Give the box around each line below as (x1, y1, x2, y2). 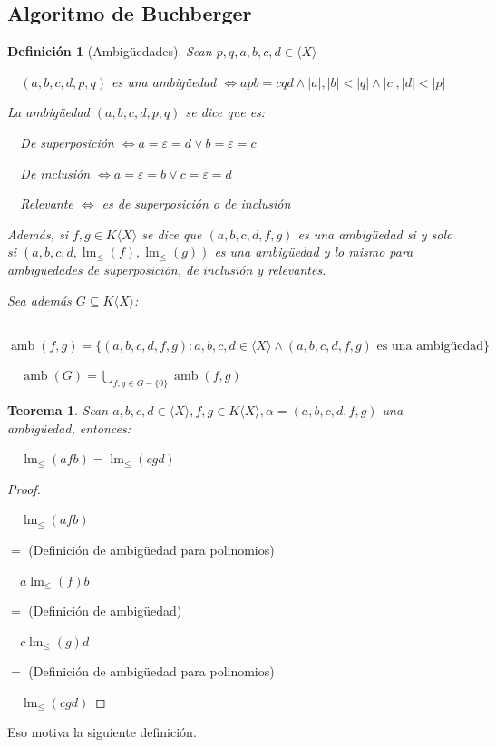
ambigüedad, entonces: (7, 418, 131, 437)
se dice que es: (185, 102, 266, 121)
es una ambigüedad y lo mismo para (214, 242, 413, 261)
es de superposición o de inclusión (102, 194, 291, 213)
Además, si (7, 224, 68, 243)
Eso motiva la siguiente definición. (7, 723, 197, 742)
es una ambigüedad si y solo (297, 224, 453, 243)
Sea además (7, 290, 72, 309)
